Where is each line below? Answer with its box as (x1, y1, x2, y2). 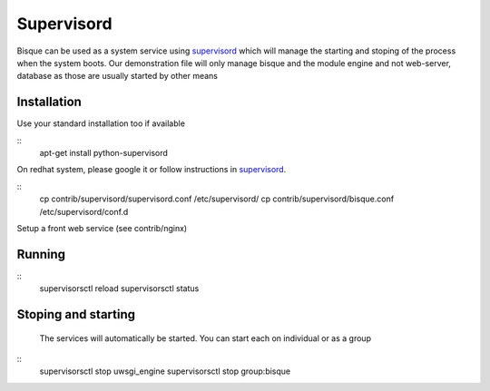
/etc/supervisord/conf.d (39, 206, 129, 217)
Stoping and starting (16, 307, 136, 322)
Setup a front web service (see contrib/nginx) (16, 222, 188, 233)
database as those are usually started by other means (16, 71, 218, 82)
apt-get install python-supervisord (39, 148, 168, 159)
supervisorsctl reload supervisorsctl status (39, 283, 200, 294)
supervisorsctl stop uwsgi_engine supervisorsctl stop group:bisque (39, 366, 291, 376)
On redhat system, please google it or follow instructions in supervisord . (16, 164, 287, 175)
